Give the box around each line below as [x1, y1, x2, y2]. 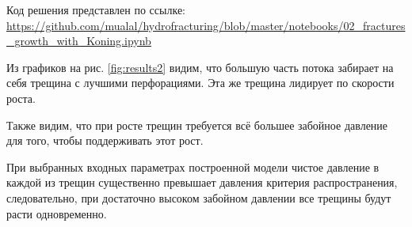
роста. [6, 89, 36, 106]
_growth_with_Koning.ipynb [6, 32, 151, 49]
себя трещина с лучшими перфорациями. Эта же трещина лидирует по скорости [6, 74, 395, 91]
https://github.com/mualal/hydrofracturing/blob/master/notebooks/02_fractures [6, 17, 406, 33]
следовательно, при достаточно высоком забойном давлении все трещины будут [6, 189, 391, 206]
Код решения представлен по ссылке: [6, 2, 185, 17]
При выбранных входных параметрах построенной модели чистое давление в [6, 158, 380, 175]
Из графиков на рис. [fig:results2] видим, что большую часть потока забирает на [6, 59, 394, 75]
